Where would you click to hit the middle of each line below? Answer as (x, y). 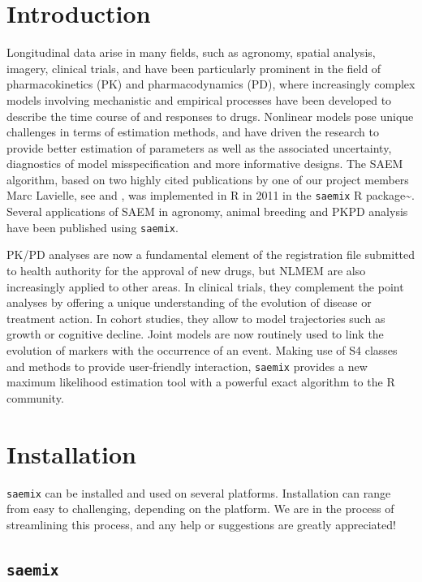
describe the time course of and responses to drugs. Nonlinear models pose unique (210, 116)
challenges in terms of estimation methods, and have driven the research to (193, 132)
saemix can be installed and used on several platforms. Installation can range (199, 492)
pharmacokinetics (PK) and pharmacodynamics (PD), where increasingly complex (211, 84)
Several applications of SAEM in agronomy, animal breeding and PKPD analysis (207, 211)
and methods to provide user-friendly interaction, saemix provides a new (187, 366)
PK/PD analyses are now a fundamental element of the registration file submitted (211, 254)
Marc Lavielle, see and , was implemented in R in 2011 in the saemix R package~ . (211, 195)
